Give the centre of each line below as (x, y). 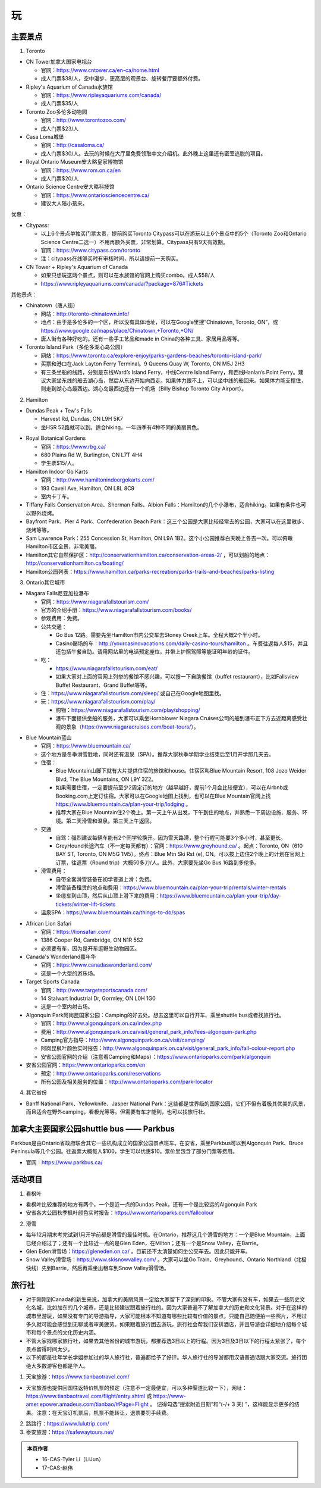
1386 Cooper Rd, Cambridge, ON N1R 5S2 (92, 940)
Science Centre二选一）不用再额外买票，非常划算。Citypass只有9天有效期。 (134, 242)
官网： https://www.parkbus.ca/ (64, 1162)
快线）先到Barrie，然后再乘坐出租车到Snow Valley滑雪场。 (97, 1268)
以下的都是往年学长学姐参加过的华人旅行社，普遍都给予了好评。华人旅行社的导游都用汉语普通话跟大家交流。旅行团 (166, 1358)
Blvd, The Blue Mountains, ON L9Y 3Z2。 (106, 779)
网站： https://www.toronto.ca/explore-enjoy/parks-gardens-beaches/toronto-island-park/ (151, 355)
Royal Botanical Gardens (56, 438)
